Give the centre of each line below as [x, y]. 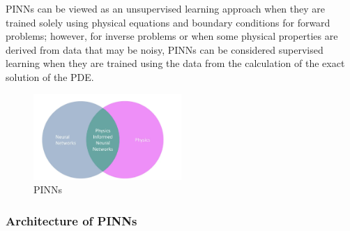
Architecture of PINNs [71, 220]
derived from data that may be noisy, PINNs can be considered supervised [165, 49]
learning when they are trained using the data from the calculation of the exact [175, 63]
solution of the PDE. [50, 76]
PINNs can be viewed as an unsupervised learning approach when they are [165, 8]
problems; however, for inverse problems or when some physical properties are [172, 36]
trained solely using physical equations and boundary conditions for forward [168, 22]
